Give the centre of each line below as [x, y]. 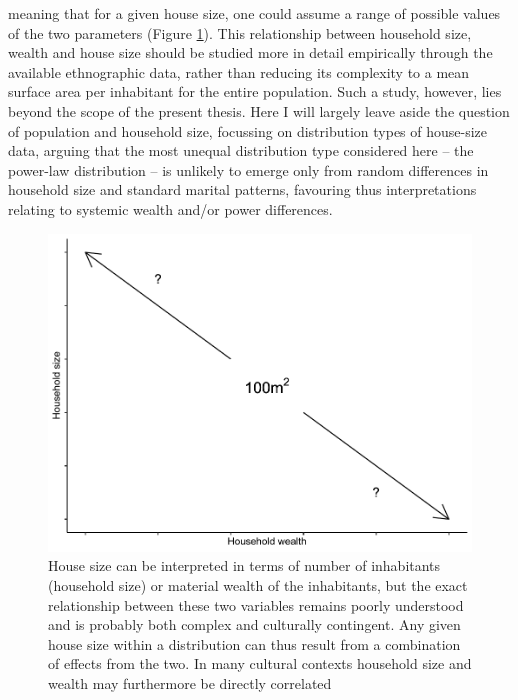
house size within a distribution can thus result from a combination [254, 643]
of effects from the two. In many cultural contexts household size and [260, 663]
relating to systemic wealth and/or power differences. [170, 208]
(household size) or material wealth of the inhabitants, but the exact [258, 585]
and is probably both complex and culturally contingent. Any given [254, 624]
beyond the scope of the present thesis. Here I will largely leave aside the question [259, 110]
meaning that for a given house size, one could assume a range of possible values [254, 13]
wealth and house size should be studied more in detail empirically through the [250, 52]
